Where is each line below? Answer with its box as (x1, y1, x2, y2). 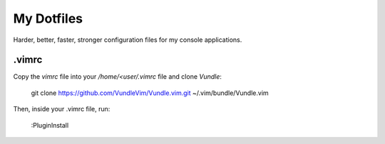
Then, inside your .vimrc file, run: (13, 105, 111, 113)
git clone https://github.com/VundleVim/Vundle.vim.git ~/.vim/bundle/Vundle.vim (31, 89, 269, 97)
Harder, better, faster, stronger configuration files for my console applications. (13, 35, 242, 44)
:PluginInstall (31, 121, 69, 129)
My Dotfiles (13, 11, 83, 26)
